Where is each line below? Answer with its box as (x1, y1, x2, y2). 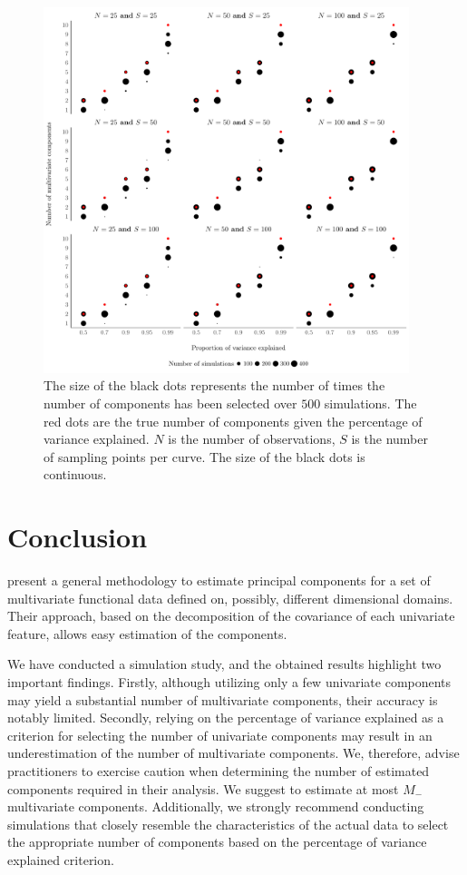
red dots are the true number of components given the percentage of (44, 411, 423, 430)
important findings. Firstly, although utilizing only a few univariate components (7, 673, 452, 692)
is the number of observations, (168, 429, 336, 448)
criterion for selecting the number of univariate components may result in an (7, 725, 433, 744)
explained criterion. (7, 850, 114, 869)
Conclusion (7, 518, 148, 555)
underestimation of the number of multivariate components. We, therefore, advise (7, 743, 460, 762)
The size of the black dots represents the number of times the (44, 376, 385, 395)
